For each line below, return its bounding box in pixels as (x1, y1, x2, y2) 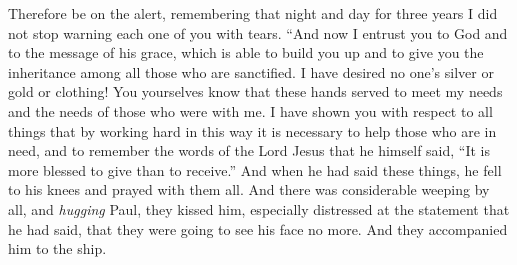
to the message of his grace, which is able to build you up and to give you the (8, 42, 484, 63)
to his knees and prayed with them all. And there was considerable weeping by (8, 179, 490, 200)
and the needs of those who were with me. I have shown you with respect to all (8, 100, 493, 121)
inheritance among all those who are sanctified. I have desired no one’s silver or (8, 61, 494, 82)
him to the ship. (8, 238, 107, 259)
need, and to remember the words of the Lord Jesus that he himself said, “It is (8, 140, 491, 161)
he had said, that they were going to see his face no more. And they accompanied (8, 218, 508, 239)
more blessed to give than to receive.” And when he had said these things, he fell (8, 159, 502, 180)
